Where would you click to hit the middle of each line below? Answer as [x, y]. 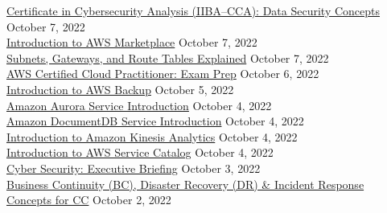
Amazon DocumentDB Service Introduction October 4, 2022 [155, 121]
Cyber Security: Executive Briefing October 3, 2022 [134, 168]
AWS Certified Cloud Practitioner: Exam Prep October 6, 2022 [163, 74]
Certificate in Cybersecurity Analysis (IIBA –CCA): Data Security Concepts [193, 10]
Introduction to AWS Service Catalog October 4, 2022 [140, 152]
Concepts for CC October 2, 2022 [89, 200]
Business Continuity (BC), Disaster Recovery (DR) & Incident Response [185, 184]
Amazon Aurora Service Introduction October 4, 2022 [139, 105]
